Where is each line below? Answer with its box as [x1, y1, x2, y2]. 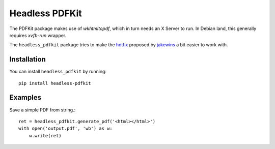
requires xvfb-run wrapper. [9, 32, 67, 38]
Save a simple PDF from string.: [9, 107, 76, 113]
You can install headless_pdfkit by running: [9, 69, 107, 75]
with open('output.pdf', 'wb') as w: [18, 126, 113, 132]
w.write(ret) [29, 133, 62, 138]
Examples [9, 93, 42, 102]
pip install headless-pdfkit [18, 80, 91, 86]
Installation [9, 55, 46, 64]
